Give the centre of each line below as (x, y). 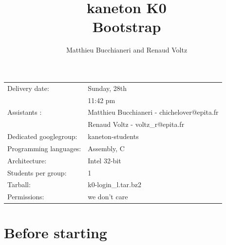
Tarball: (19, 184)
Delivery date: (28, 88)
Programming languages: (44, 148)
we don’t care (108, 197)
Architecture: (27, 160)
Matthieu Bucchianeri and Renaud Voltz (127, 50)
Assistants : (25, 112)
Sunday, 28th (107, 88)
